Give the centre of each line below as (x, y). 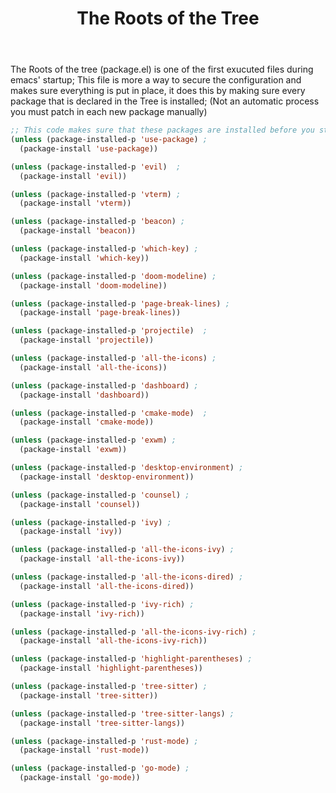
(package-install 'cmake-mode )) (87, 422)
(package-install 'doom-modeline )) (93, 285)
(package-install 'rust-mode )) (84, 750)
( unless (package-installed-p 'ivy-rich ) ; (102, 604)
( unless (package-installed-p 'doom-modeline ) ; (113, 276)
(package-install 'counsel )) (80, 504)
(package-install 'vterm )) (75, 203)
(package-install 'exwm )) (73, 450)
